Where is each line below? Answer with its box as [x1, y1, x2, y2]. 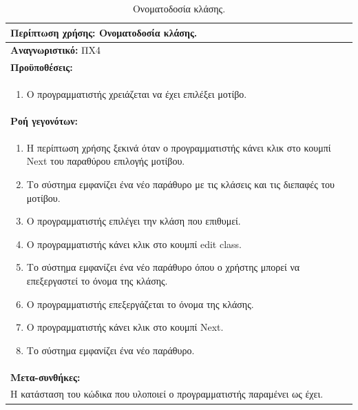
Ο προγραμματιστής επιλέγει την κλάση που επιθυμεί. [26, 214, 241, 228]
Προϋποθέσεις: [10, 60, 73, 74]
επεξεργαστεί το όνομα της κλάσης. [26, 273, 168, 287]
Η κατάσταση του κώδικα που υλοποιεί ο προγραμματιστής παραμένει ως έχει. [10, 387, 324, 401]
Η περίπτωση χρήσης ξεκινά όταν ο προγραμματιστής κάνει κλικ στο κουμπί [26, 140, 331, 154]
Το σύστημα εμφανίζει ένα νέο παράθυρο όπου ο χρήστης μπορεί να [26, 260, 300, 274]
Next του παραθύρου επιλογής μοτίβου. [26, 154, 185, 168]
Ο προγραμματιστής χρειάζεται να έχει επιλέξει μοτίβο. [26, 87, 247, 101]
